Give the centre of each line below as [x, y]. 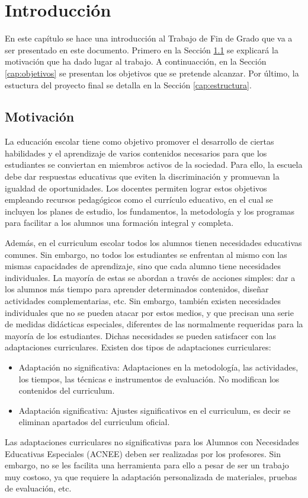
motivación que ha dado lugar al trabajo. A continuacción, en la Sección [136, 61]
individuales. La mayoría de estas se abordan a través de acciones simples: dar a [150, 277]
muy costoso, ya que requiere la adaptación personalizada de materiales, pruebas [151, 476]
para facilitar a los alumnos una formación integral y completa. [119, 223]
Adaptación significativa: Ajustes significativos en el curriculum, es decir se [155, 410]
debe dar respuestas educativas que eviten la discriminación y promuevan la [142, 176]
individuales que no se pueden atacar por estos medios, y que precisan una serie [149, 312]
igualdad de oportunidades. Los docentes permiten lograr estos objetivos [136, 188]
